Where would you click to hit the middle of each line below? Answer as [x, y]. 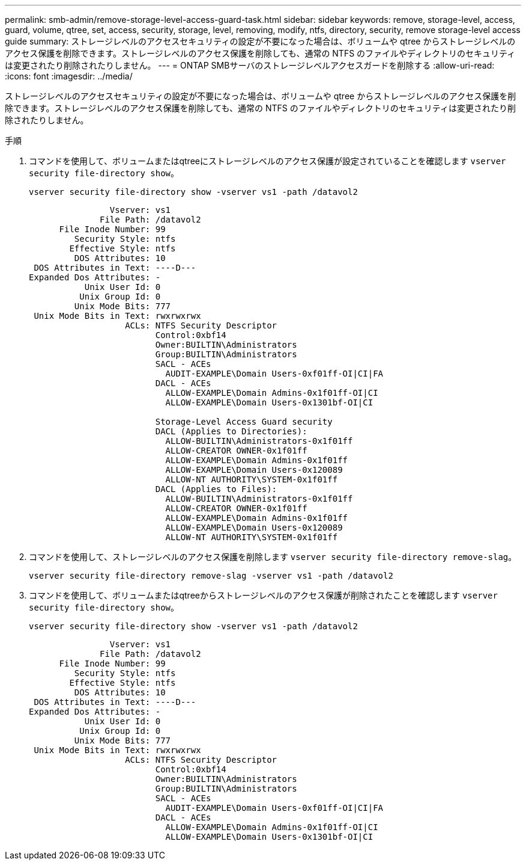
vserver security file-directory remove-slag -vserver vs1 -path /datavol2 [211, 576]
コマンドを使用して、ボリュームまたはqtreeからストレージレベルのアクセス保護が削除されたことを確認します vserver [263, 595]
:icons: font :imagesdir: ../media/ [69, 76]
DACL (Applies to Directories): [231, 431]
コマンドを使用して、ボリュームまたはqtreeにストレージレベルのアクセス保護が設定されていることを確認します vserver [268, 161]
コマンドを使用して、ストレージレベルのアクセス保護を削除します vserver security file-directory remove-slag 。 [273, 557]
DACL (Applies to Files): [216, 489]
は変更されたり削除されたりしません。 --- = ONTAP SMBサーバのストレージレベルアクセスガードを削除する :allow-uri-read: [250, 65]
